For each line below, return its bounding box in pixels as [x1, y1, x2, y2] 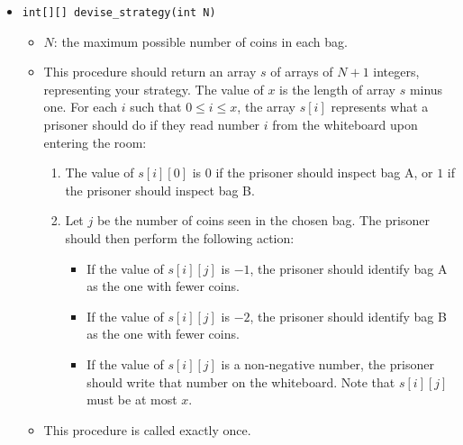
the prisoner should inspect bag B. [65, 180, 255, 199]
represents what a [331, 97, 429, 116]
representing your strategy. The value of [43, 79, 264, 98]
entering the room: [43, 132, 147, 151]
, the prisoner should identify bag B [250, 306, 447, 325]
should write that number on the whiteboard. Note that [86, 372, 395, 391]
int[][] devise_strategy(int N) [22, 6, 216, 19]
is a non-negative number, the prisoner [221, 354, 434, 373]
